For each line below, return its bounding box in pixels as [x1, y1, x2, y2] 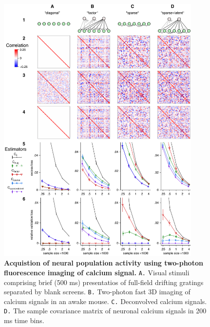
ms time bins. [4, 315, 44, 326]
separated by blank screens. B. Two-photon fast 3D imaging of [4, 286, 191, 297]
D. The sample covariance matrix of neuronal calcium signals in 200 [4, 306, 207, 316]
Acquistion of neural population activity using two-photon [4, 258, 203, 268]
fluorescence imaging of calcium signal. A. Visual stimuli [4, 267, 190, 277]
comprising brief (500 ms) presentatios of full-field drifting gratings [4, 277, 204, 287]
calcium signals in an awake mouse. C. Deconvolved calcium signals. [4, 296, 207, 306]
